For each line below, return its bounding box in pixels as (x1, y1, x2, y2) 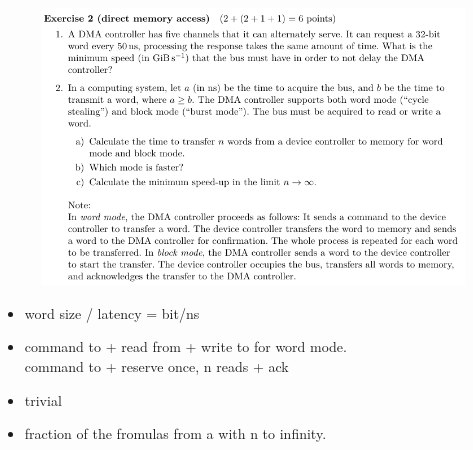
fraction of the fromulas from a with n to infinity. (24, 423, 327, 444)
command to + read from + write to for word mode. (24, 336, 347, 357)
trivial (24, 389, 62, 410)
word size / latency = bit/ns (24, 302, 200, 323)
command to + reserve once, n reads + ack (24, 355, 289, 376)
